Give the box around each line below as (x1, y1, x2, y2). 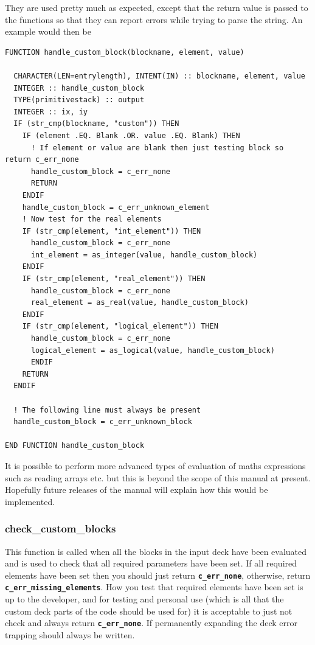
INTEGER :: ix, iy (13, 107, 88, 116)
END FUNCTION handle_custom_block (5, 441, 145, 450)
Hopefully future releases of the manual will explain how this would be (5, 483, 268, 496)
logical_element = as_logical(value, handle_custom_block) (30, 346, 275, 355)
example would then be (5, 25, 91, 38)
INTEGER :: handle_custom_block (13, 83, 145, 92)
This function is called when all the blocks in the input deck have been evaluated (5, 545, 307, 557)
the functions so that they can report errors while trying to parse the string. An (5, 13, 303, 26)
